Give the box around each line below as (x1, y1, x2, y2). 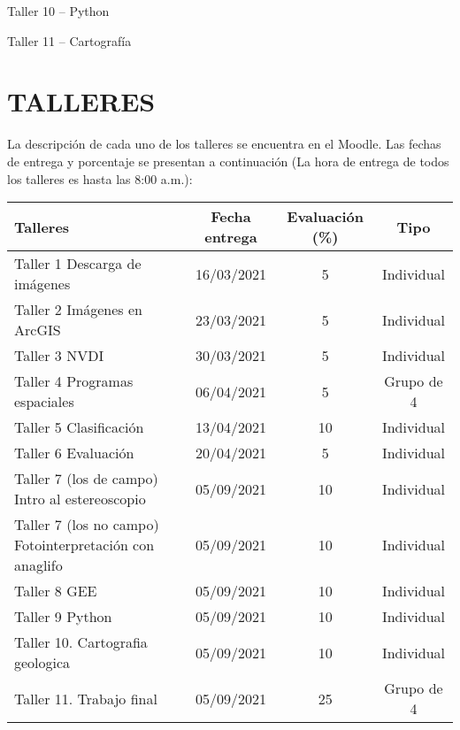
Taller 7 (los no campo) (14, 514, 159, 535)
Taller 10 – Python (7, 2, 110, 19)
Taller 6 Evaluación (14, 442, 134, 464)
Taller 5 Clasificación (14, 417, 144, 438)
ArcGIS (14, 319, 61, 341)
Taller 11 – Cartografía (7, 31, 132, 50)
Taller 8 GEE (14, 580, 97, 602)
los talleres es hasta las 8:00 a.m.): (7, 169, 193, 188)
